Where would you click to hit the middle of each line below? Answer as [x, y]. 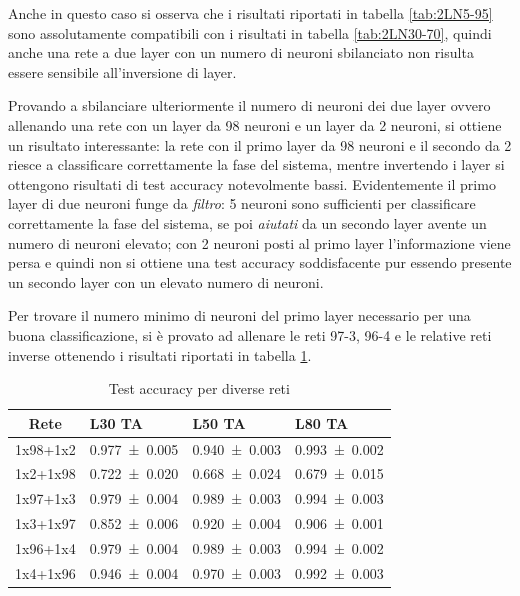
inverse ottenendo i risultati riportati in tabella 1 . [160, 354]
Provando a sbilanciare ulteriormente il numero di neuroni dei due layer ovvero [249, 105]
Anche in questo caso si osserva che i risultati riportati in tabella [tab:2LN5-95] [250, 13]
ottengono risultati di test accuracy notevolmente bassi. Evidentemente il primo [252, 183]
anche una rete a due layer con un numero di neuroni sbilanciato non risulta [241, 52]
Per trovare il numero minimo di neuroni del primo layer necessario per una [239, 315]
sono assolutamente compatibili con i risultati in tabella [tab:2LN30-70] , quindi [250, 32]
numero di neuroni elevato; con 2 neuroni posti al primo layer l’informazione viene [259, 242]
